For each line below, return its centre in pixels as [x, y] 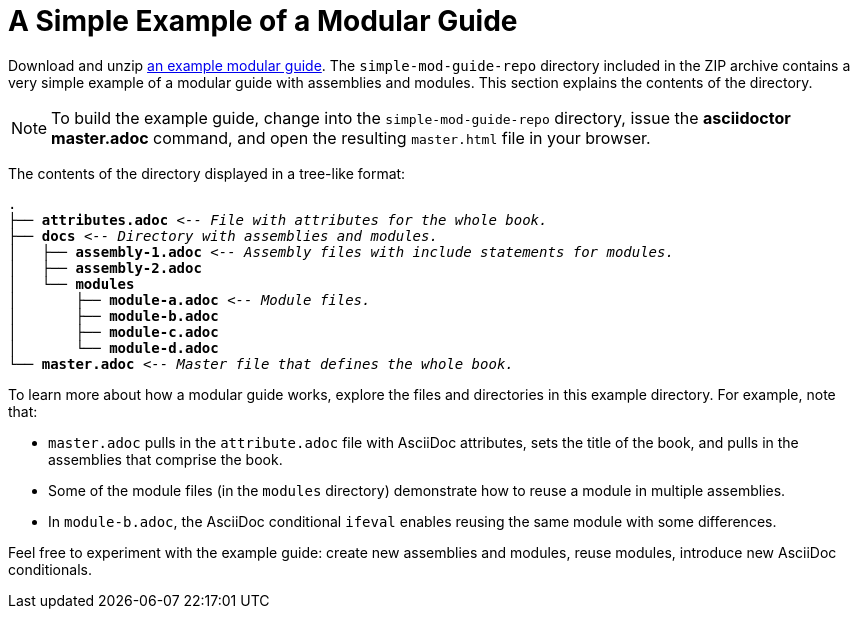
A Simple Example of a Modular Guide [263, 21]
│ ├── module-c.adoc [113, 331]
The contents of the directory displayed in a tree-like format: [207, 173]
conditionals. [50, 569]
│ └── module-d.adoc [113, 347]
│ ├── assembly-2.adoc [105, 267]
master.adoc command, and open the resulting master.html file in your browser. [351, 137]
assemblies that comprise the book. [165, 459]
